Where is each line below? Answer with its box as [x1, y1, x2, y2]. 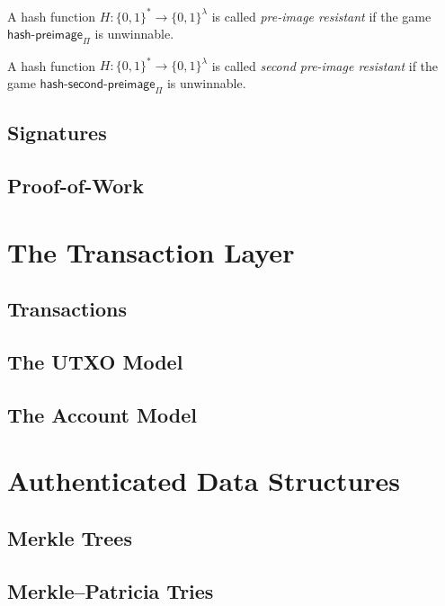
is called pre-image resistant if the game [211, 6, 432, 25]
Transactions [7, 295, 128, 323]
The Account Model [7, 400, 197, 428]
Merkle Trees [7, 523, 132, 551]
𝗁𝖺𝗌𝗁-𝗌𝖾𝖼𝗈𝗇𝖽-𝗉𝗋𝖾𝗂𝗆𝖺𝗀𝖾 [40, 77, 156, 91]
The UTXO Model [7, 347, 183, 375]
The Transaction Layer [7, 233, 295, 270]
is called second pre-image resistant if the [211, 56, 439, 75]
